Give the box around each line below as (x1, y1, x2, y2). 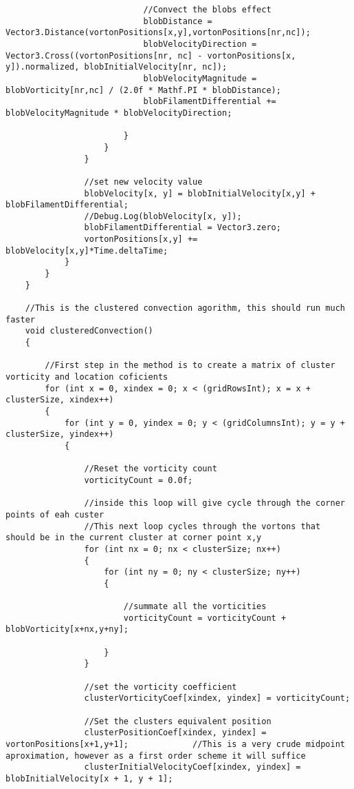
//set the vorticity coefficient (84, 682, 237, 692)
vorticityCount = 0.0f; (84, 475, 193, 485)
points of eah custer (5, 509, 104, 520)
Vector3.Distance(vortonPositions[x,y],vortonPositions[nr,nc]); (5, 28, 311, 38)
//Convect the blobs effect (143, 5, 272, 14)
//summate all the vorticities (123, 602, 267, 612)
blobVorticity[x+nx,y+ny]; (5, 624, 129, 635)
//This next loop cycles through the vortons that (84, 521, 321, 531)
